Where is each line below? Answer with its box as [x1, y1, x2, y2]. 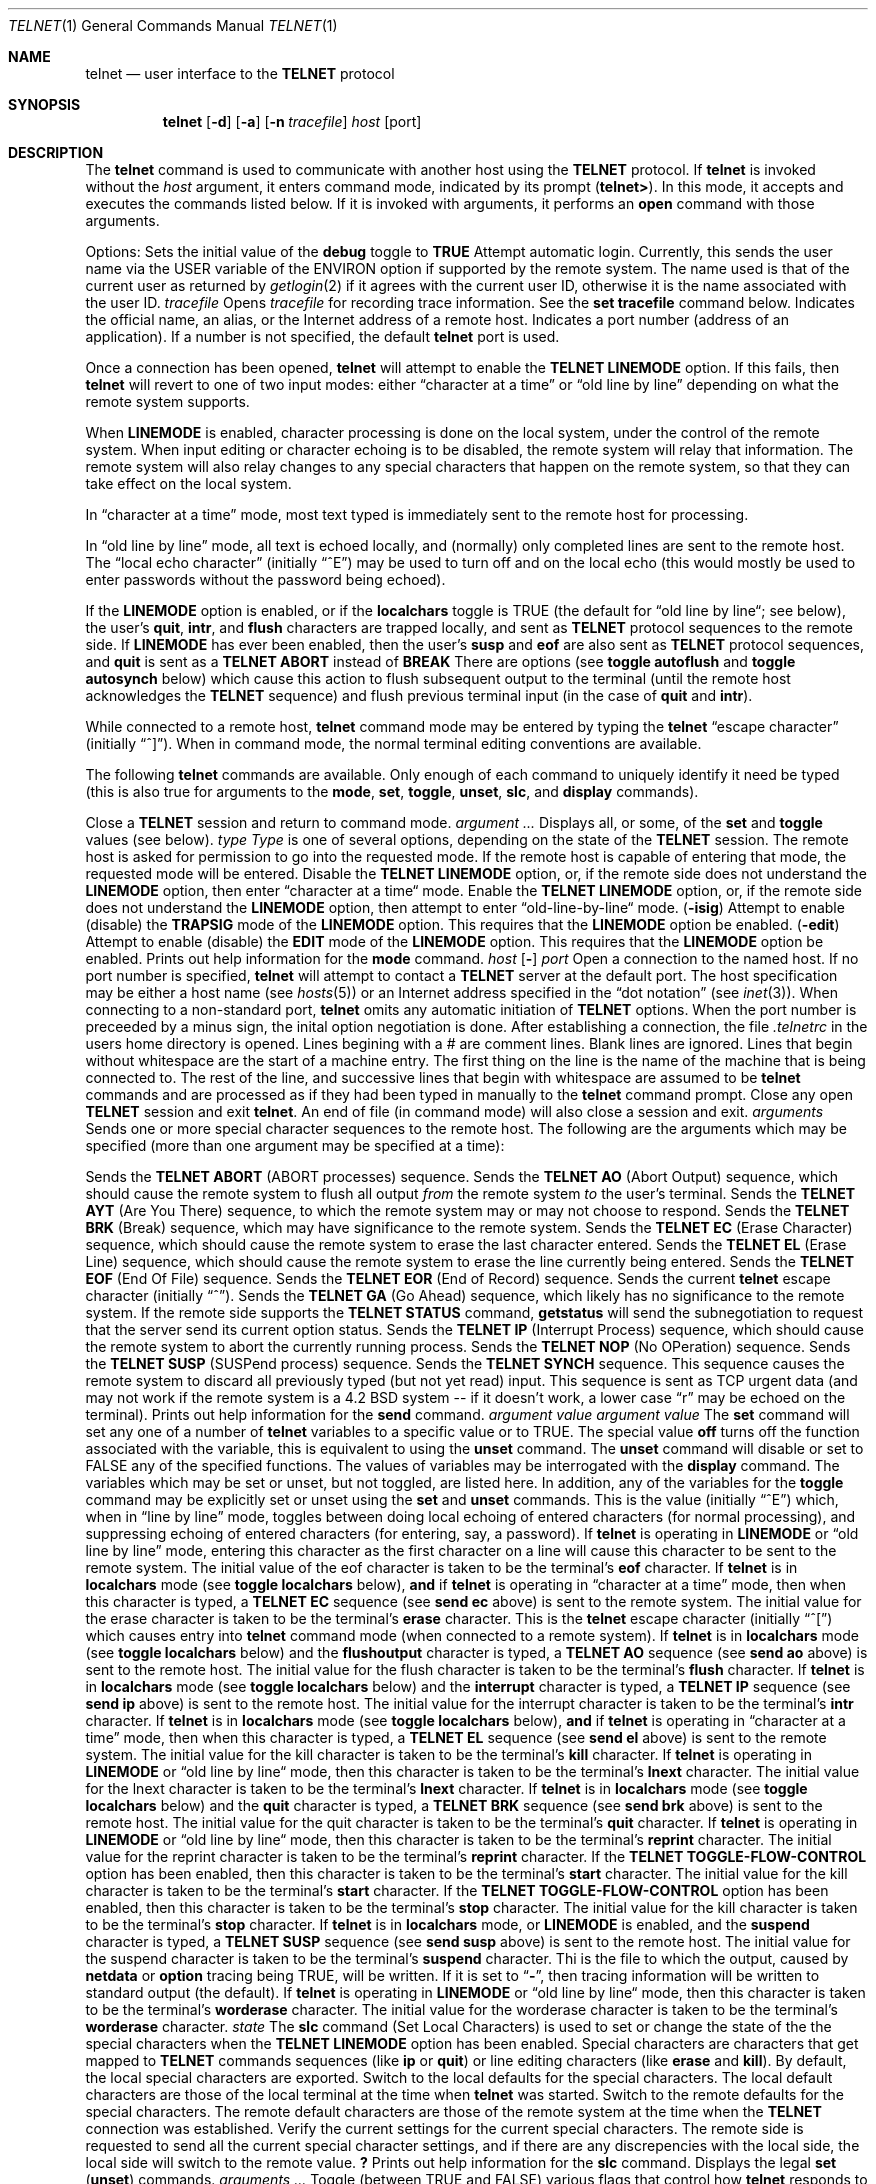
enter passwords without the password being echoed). [85, 571, 446, 588]
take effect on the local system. [85, 475, 292, 492]
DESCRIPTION [8, 144, 104, 161]
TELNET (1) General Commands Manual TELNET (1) [8, 17, 338, 34]
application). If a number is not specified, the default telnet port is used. [85, 328, 560, 345]
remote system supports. [85, 393, 250, 410]
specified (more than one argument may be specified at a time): [85, 1137, 505, 1154]
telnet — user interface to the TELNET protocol [85, 65, 395, 82]
